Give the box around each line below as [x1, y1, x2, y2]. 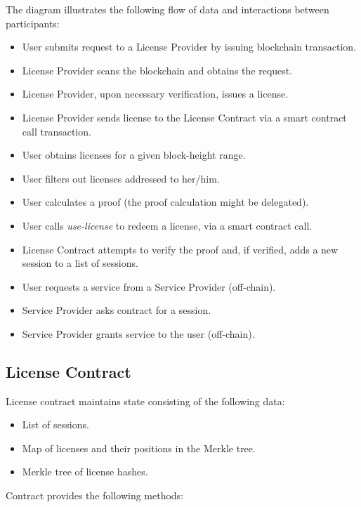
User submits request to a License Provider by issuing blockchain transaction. [22, 39, 357, 54]
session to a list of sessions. [22, 256, 138, 270]
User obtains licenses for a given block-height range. [22, 147, 246, 162]
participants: [6, 15, 60, 30]
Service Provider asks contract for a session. [22, 303, 211, 317]
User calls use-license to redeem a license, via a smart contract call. [22, 218, 313, 232]
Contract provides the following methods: [6, 488, 184, 503]
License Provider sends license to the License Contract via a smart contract [22, 110, 347, 124]
